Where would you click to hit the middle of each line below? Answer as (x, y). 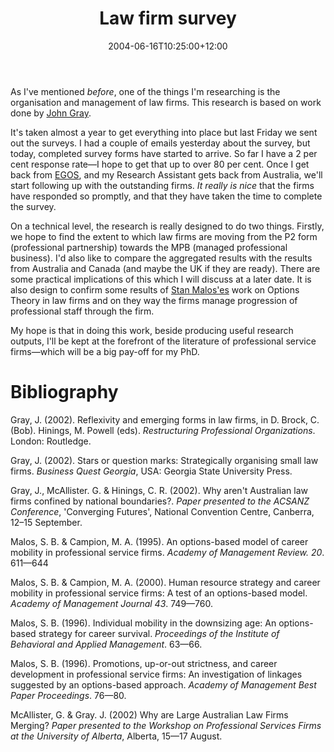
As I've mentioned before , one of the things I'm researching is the (145, 91)
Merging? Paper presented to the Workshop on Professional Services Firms (166, 725)
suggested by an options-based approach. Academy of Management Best (163, 684)
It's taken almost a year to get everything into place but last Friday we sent (164, 132)
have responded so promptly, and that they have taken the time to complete (166, 196)
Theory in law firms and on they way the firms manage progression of (154, 300)
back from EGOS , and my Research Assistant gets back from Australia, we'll (166, 174)
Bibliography (64, 392)
